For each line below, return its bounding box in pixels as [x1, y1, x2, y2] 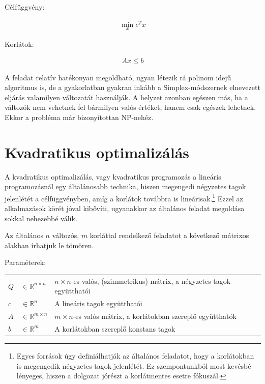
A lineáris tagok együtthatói [54, 298, 142, 309]
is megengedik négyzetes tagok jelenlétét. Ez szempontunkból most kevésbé [16, 360, 251, 371]
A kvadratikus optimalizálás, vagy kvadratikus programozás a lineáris [5, 171, 221, 182]
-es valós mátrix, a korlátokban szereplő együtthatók [73, 311, 237, 321]
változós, [52, 230, 79, 241]
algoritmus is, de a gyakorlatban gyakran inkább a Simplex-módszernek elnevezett [5, 82, 260, 93]
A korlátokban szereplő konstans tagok [54, 323, 175, 334]
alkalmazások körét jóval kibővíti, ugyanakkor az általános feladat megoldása [5, 203, 245, 214]
